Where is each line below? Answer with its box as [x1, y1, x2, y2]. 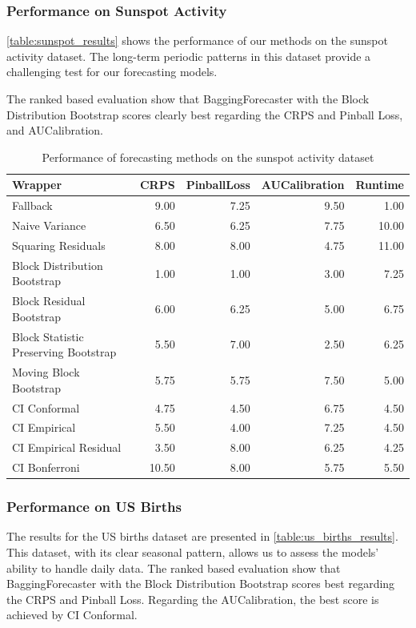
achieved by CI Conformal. [6, 606, 138, 623]
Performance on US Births [6, 497, 182, 517]
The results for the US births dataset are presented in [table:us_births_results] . [6, 528, 398, 545]
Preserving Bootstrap [12, 344, 117, 360]
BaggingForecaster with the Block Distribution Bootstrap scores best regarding [6, 575, 395, 592]
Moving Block [12, 364, 80, 380]
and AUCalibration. [6, 122, 104, 139]
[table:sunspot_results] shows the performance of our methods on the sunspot [6, 32, 388, 49]
